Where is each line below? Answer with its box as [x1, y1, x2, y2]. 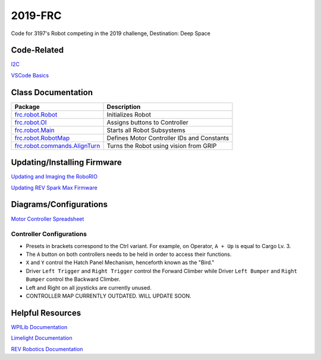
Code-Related [11, 45, 64, 55]
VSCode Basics [11, 71, 49, 79]
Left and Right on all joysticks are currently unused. [26, 284, 152, 291]
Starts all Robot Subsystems [106, 126, 185, 134]
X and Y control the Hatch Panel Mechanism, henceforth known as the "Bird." [26, 259, 215, 266]
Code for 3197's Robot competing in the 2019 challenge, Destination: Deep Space [11, 30, 211, 37]
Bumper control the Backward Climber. [26, 276, 121, 283]
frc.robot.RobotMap [14, 134, 70, 142]
